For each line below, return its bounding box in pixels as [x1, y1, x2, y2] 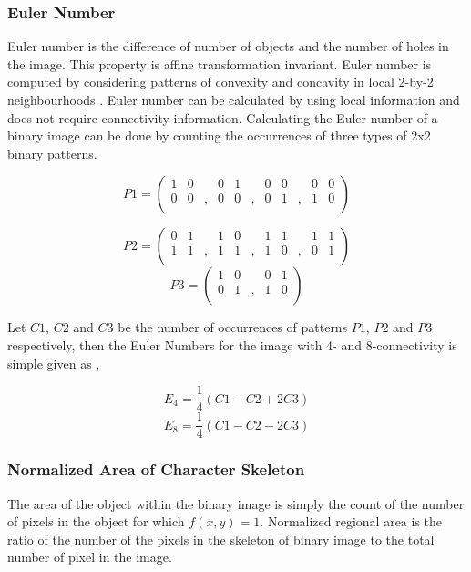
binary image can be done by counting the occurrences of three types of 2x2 [7, 126, 431, 145]
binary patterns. [7, 143, 97, 162]
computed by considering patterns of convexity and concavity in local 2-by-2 [7, 72, 434, 91]
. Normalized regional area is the [260, 512, 443, 531]
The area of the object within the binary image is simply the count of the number [7, 494, 465, 513]
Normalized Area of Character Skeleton [7, 458, 305, 481]
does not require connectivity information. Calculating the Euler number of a [7, 108, 438, 127]
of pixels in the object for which [7, 512, 185, 531]
